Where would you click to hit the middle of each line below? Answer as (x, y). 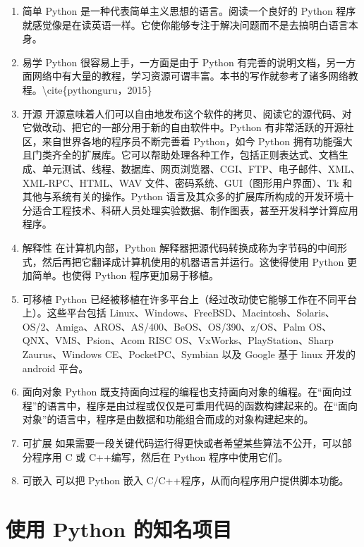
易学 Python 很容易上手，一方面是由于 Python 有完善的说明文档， (174, 62)
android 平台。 (55, 368)
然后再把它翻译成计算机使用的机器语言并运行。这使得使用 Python (193, 261)
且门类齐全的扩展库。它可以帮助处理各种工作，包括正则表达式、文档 (180, 155)
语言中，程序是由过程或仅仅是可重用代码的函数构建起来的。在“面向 (202, 405)
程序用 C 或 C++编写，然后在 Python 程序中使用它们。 (160, 456)
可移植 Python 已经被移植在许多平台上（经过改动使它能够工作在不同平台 (190, 299)
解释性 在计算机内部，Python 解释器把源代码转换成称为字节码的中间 (180, 247)
